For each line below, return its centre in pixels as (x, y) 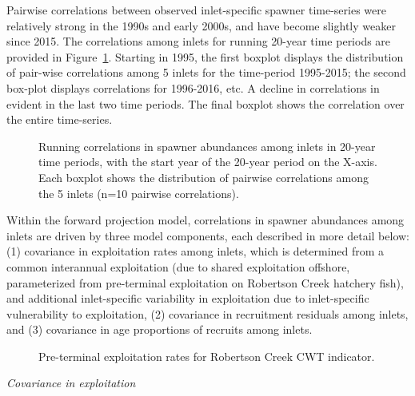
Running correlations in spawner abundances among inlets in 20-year (207, 146)
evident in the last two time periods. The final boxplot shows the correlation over (206, 103)
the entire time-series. (60, 119)
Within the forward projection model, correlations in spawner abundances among (206, 220)
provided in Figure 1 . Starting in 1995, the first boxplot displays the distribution (205, 56)
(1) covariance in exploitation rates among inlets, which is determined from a (196, 251)
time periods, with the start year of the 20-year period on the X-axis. (208, 162)
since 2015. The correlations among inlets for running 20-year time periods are (199, 41)
